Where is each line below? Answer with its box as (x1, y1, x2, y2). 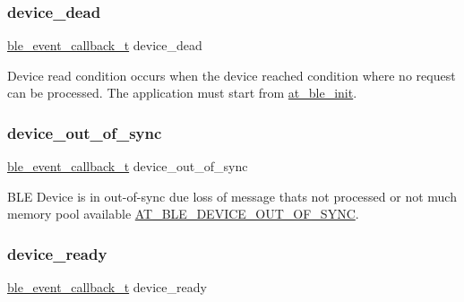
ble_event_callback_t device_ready (7, 278, 207, 297)
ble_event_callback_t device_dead (7, 36, 202, 55)
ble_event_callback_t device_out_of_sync (7, 157, 248, 176)
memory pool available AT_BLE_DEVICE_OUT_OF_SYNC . (7, 204, 359, 223)
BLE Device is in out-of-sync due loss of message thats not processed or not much (7, 186, 457, 205)
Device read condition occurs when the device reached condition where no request (7, 65, 456, 84)
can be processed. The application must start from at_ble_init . (7, 83, 357, 102)
